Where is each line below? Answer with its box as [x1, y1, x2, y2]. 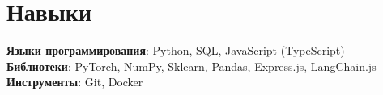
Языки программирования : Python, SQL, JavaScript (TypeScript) [6, 42, 345, 59]
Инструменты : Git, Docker [6, 73, 143, 90]
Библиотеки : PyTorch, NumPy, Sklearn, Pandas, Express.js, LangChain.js [6, 57, 377, 74]
